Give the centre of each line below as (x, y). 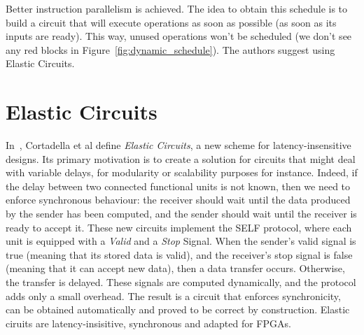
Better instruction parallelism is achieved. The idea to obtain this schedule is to (177, 8)
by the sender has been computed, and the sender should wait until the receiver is (181, 214)
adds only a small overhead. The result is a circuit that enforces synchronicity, (173, 295)
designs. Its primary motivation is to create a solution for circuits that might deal (181, 158)
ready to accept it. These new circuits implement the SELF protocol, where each (179, 227)
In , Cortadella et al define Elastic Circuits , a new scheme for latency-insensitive (178, 145)
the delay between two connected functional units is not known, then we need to (178, 186)
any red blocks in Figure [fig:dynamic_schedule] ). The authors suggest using (170, 49)
